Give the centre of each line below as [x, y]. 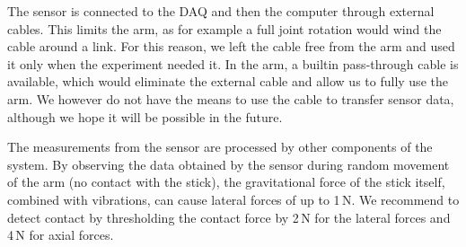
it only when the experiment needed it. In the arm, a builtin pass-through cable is [233, 63]
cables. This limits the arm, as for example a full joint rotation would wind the [224, 28]
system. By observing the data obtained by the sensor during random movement [229, 164]
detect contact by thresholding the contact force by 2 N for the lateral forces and [229, 217]
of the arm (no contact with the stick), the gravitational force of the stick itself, [226, 182]
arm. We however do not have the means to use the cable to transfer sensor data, [231, 98]
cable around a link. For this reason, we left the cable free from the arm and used [231, 46]
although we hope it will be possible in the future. [145, 116]
